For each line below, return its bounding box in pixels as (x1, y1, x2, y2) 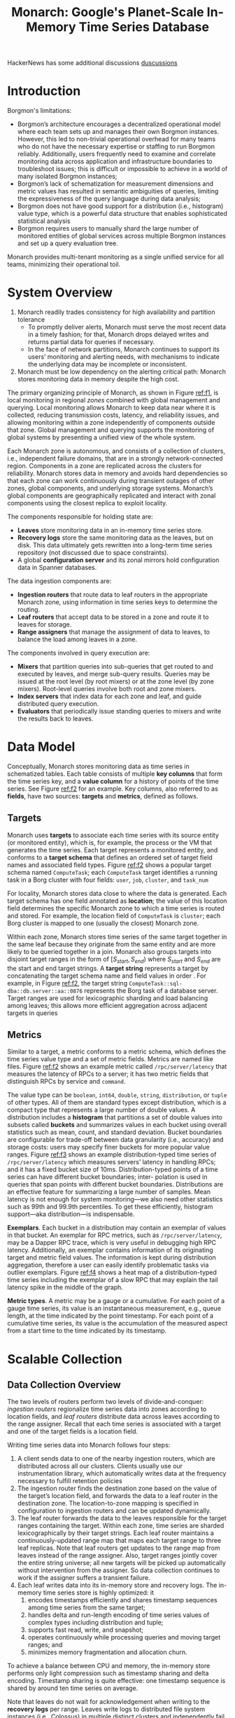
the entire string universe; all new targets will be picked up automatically (17, 1559, 226, 1567)
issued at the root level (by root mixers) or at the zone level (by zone (17, 677, 215, 686)
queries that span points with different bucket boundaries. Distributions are (7, 1180, 224, 1189)
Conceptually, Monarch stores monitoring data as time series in (7, 762, 190, 770)
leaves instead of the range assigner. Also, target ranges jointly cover (17, 1551, 218, 1560)
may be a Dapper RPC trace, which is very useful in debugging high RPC (7, 1239, 217, 1247)
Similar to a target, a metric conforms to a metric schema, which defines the (7, 1047, 227, 1056)
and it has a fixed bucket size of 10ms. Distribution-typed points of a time (7, 1165, 218, 1174)
